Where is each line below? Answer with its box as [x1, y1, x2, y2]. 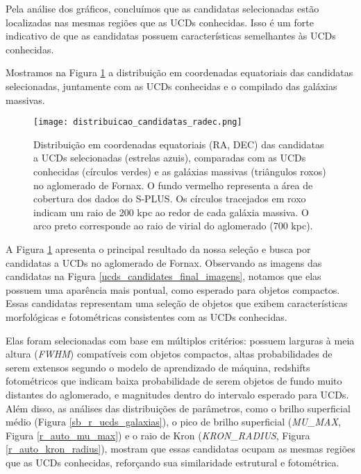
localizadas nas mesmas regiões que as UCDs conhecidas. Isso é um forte [6, 15, 314, 29]
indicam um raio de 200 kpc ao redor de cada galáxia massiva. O [33, 204, 309, 219]
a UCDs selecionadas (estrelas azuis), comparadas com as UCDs [33, 150, 306, 165]
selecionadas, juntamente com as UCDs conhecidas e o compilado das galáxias [6, 78, 337, 93]
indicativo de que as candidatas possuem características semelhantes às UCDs [6, 28, 336, 43]
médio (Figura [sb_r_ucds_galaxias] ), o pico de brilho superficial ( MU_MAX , [6, 414, 341, 429]
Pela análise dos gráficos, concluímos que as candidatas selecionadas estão [6, 1, 319, 15]
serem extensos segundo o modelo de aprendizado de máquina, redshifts [6, 360, 310, 374]
